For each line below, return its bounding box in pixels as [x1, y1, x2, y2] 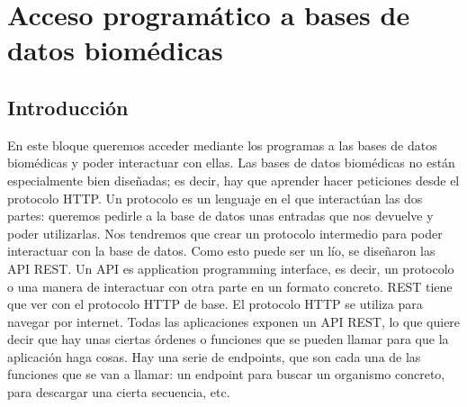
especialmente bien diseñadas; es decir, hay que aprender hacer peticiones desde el [7, 170, 460, 189]
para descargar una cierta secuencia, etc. [7, 383, 230, 402]
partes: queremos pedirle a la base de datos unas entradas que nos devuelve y [7, 206, 434, 225]
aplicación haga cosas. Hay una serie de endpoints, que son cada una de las [7, 347, 421, 366]
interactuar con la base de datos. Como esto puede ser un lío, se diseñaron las [7, 241, 436, 260]
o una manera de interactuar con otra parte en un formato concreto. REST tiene [7, 276, 453, 295]
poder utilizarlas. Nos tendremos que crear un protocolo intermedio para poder [7, 223, 443, 242]
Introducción [7, 93, 129, 121]
